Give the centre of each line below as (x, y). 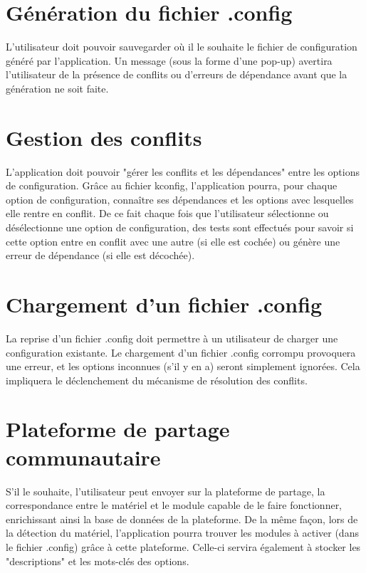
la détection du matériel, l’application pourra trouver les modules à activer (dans (182, 533)
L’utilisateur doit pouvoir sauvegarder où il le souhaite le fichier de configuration (182, 47)
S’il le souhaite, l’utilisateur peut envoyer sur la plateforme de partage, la (166, 491)
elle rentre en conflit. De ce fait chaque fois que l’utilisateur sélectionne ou (167, 213)
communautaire (83, 457)
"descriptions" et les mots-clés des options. (98, 561)
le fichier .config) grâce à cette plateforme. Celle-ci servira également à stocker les (183, 546)
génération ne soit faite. (57, 88)
